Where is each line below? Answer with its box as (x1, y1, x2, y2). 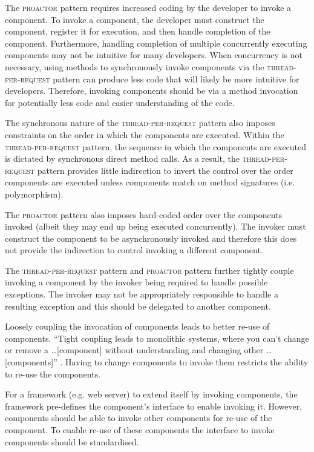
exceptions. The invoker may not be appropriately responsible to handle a (5, 288, 278, 301)
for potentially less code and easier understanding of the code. (5, 96, 235, 108)
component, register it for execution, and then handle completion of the (5, 25, 270, 38)
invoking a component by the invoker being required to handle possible (5, 276, 268, 288)
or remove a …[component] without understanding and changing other (5, 344, 264, 356)
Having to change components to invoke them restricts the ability (65, 356, 309, 368)
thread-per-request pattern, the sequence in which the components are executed (5, 140, 307, 153)
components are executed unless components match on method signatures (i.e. (5, 176, 295, 188)
